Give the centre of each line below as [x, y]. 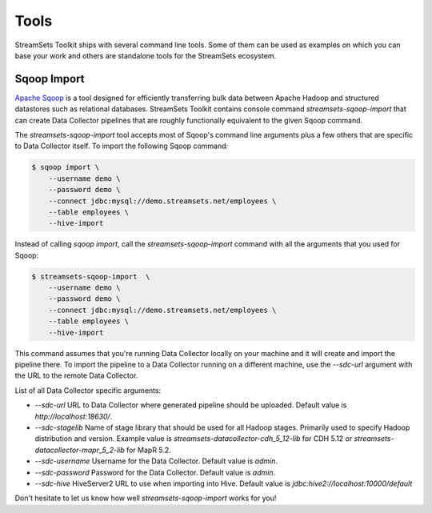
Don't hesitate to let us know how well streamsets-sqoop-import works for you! [146, 498]
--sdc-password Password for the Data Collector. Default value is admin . [155, 472]
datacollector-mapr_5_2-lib [80, 450]
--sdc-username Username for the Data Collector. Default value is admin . [156, 461]
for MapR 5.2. [148, 450]
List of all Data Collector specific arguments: [88, 390]
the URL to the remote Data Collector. [76, 375]
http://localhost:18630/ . [74, 416]
